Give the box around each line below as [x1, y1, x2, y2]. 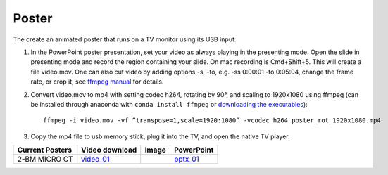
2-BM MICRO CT [17, 155, 73, 164]
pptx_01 [173, 155, 200, 164]
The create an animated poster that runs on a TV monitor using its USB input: [13, 35, 237, 44]
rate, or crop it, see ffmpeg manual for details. [30, 77, 164, 86]
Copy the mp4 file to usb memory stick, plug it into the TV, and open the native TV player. [30, 132, 290, 141]
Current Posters [17, 145, 73, 155]
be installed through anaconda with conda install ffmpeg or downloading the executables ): [30, 100, 308, 108]
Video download [81, 145, 137, 155]
